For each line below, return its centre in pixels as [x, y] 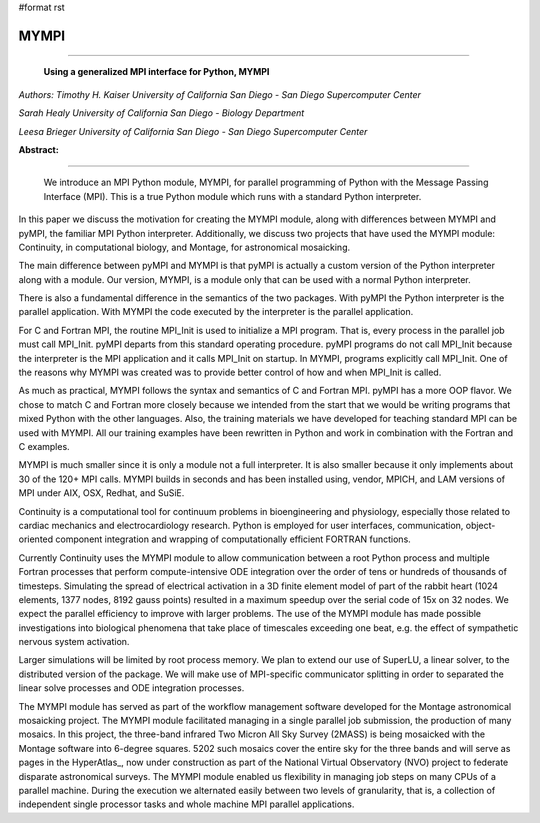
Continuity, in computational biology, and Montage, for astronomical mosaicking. [184, 247]
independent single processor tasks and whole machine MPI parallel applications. [186, 804]
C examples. [44, 446]
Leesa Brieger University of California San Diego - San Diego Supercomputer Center [193, 131]
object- [480, 525]
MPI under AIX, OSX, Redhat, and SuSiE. [101, 493]
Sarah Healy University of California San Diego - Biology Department [161, 113]
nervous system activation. [74, 642]
